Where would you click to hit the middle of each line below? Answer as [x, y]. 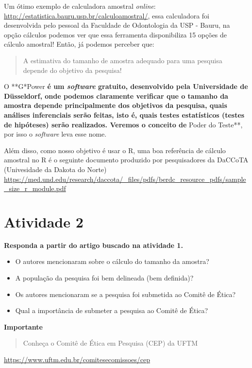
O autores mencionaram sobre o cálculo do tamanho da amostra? [112, 261]
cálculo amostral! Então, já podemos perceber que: [79, 44]
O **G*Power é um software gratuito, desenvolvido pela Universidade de [126, 86]
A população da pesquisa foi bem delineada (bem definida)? [104, 278]
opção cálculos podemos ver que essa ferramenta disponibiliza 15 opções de [116, 34]
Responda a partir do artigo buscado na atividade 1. [93, 245]
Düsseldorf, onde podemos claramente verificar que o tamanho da [116, 96]
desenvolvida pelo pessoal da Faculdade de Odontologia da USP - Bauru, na [117, 25]
